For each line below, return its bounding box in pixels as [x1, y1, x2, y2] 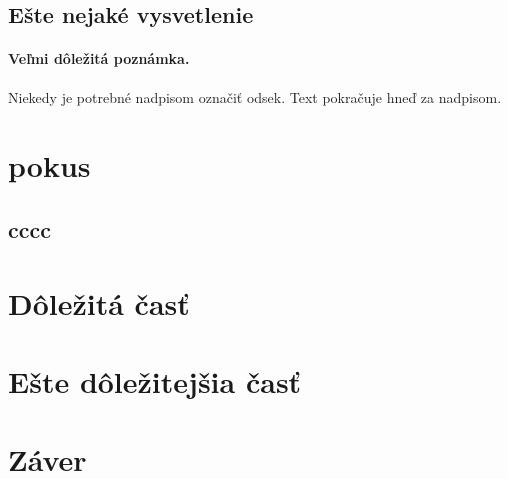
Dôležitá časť [8, 282, 190, 323]
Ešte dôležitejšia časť [8, 360, 302, 401]
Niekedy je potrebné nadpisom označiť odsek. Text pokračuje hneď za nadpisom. [8, 86, 502, 107]
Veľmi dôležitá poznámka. [8, 48, 190, 69]
